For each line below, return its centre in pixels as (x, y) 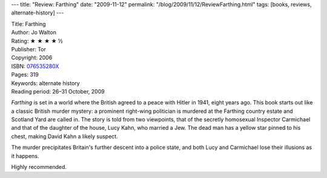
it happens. (25, 156)
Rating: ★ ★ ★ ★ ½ (37, 41)
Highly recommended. (39, 167)
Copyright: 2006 (32, 58)
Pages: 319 (25, 75)
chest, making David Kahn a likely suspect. (64, 136)
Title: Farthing (28, 24)
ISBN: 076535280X (35, 66)
